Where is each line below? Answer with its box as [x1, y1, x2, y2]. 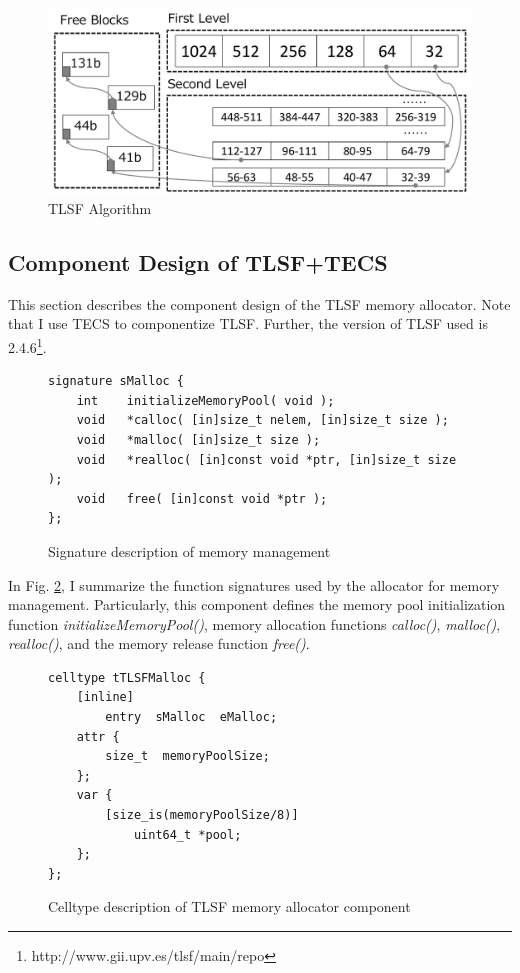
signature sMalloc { [48, 374, 185, 389]
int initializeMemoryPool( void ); [76, 393, 335, 408]
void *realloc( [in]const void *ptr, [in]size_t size [76, 452, 457, 467]
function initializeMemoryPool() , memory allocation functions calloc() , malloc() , [8, 613, 501, 634]
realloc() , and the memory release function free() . [8, 633, 310, 654]
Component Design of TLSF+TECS [8, 246, 388, 277]
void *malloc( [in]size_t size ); [76, 432, 321, 447]
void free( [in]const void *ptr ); [76, 491, 328, 506]
